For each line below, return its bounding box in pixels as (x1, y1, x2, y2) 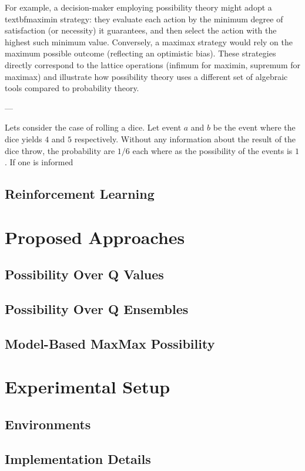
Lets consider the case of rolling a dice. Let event (5, 121, 182, 133)
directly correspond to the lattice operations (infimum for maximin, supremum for (5, 58, 300, 71)
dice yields (5, 132, 42, 145)
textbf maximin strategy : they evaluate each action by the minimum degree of (5, 12, 283, 25)
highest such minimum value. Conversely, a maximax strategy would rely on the (5, 35, 293, 48)
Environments (5, 415, 91, 433)
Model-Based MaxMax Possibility (5, 334, 215, 352)
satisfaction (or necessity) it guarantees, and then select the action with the (5, 24, 277, 36)
